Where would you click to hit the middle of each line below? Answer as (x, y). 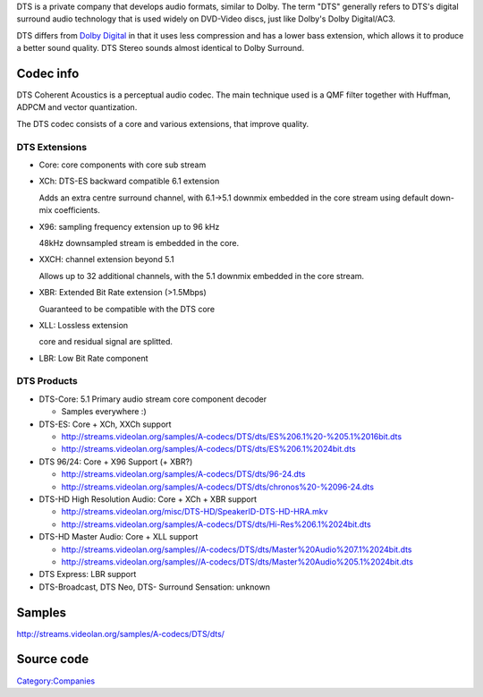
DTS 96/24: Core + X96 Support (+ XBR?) (116, 462)
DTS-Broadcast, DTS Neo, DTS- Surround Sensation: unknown (154, 587)
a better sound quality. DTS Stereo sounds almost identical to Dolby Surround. (160, 48)
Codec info (48, 73)
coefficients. (77, 210)
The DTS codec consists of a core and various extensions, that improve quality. (163, 123)
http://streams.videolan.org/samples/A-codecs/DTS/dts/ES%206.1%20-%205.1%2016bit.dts (232, 437)
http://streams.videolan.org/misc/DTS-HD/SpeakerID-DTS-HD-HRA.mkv (195, 512)
